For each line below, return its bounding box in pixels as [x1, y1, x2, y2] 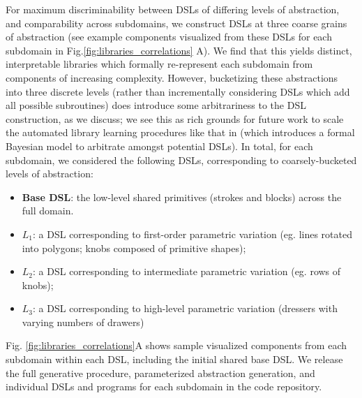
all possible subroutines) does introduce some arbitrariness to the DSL [6, 98, 306, 112]
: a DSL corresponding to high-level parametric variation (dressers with [33, 301, 338, 316]
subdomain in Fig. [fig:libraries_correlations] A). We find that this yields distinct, [6, 43, 352, 57]
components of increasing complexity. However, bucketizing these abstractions [6, 70, 338, 84]
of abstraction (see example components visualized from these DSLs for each [6, 29, 332, 44]
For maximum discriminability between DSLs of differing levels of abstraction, [6, 2, 340, 16]
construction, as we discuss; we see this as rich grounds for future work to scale [6, 111, 344, 126]
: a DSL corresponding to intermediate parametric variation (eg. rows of [33, 264, 341, 279]
